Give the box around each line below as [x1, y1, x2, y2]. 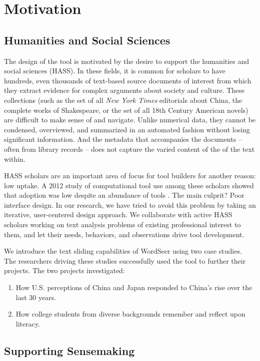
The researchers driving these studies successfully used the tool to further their [4, 255, 246, 266]
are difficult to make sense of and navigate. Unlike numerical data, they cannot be [4, 114, 256, 125]
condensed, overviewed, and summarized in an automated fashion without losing [4, 124, 250, 134]
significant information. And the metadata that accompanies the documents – [4, 134, 242, 144]
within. [4, 153, 25, 164]
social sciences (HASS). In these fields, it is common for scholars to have [4, 65, 225, 76]
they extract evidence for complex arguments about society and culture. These [4, 85, 245, 95]
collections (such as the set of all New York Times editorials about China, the [4, 94, 242, 105]
